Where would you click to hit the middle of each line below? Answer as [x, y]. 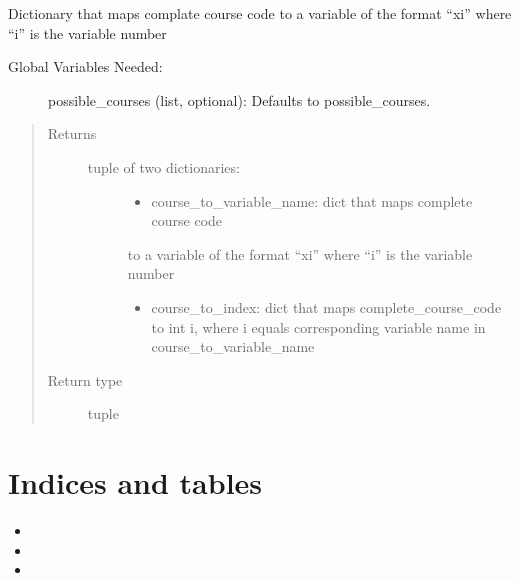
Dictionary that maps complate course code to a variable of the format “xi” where [260, 13]
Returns [72, 133]
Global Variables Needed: [85, 66]
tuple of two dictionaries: [163, 166]
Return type [85, 379]
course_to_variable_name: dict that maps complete [312, 200]
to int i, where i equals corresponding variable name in [318, 326]
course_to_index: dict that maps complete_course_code [326, 306]
